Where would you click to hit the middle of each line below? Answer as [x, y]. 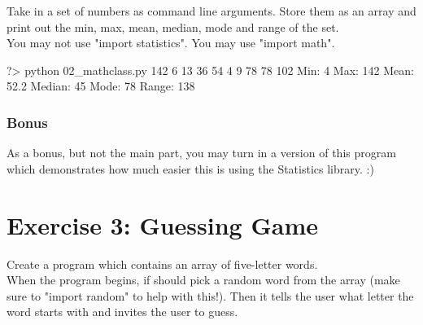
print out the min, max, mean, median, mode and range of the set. [173, 26]
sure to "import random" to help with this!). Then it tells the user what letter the [210, 295]
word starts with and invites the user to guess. [122, 312]
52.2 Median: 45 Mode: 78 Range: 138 [101, 86]
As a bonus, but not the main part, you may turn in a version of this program [201, 153]
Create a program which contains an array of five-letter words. [162, 264]
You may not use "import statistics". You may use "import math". [171, 43]
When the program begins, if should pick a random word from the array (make [203, 280]
